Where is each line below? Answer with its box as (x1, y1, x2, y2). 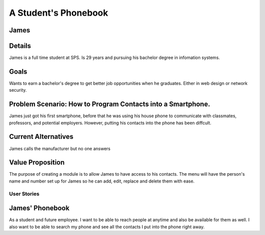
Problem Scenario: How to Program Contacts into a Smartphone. (9, 100, 211, 108)
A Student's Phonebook (9, 7, 108, 18)
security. (9, 87, 27, 93)
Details (9, 42, 31, 50)
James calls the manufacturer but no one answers (9, 145, 110, 152)
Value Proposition (9, 158, 65, 167)
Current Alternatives (9, 132, 74, 141)
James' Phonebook (9, 204, 70, 212)
